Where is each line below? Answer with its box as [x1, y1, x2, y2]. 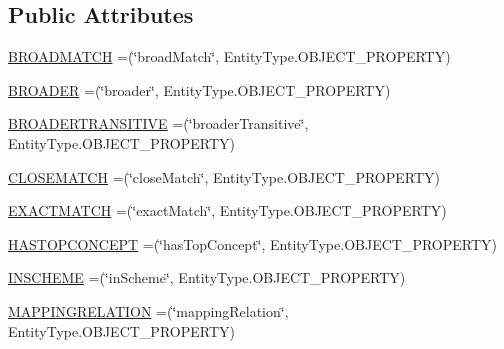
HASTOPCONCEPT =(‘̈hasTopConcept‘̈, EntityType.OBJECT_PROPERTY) [8, 233, 497, 254]
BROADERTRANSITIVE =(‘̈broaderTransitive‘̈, [8, 113, 309, 134]
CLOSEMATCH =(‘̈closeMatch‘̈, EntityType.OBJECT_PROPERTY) [8, 166, 440, 187]
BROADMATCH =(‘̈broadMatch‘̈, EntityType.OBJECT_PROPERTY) [8, 46, 451, 67]
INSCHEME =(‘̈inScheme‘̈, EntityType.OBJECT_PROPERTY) [8, 267, 406, 288]
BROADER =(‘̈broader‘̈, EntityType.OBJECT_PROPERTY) [8, 79, 391, 100]
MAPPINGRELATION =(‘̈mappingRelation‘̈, [8, 300, 289, 321]
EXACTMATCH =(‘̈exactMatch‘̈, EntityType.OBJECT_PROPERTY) [8, 200, 447, 221]
